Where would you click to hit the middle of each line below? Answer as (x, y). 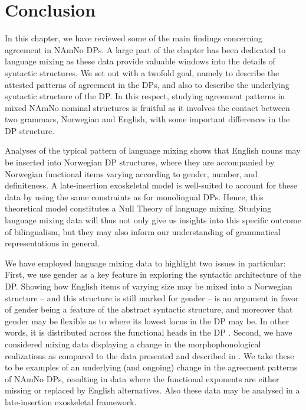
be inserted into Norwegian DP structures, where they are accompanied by (140, 162)
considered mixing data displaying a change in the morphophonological (133, 344)
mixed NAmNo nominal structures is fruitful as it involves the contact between (147, 107)
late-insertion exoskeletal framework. (71, 401)
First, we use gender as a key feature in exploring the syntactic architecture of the (153, 274)
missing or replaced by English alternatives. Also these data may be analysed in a (152, 390)
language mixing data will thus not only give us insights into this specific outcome (153, 220)
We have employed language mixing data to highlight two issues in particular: (145, 263)
